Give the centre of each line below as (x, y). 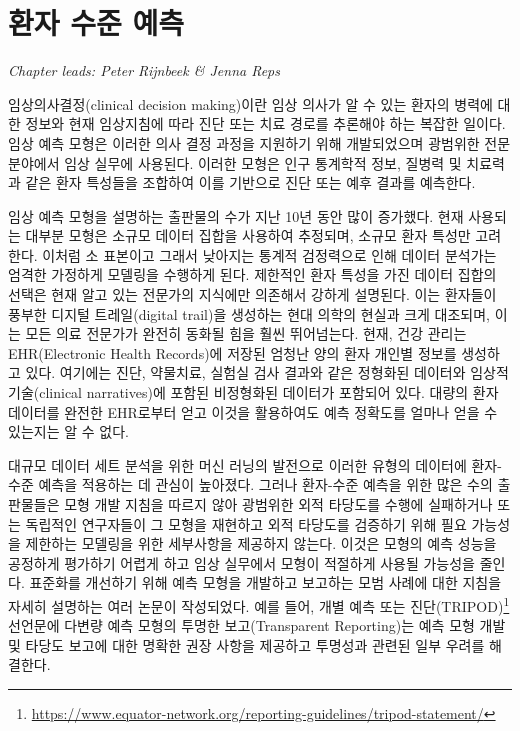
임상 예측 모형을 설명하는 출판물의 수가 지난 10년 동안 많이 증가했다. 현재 (236, 215)
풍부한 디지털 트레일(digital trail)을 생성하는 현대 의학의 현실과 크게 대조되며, (249, 313)
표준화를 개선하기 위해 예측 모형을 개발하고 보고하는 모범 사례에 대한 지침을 (265, 582)
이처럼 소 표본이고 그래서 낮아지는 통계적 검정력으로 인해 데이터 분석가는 (269, 254)
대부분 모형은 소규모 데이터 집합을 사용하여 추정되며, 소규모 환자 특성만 (248, 235)
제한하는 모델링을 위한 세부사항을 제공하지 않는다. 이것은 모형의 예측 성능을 (261, 543)
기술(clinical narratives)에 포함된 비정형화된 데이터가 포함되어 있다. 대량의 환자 (253, 392)
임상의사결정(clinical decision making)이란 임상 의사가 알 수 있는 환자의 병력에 (250, 103)
